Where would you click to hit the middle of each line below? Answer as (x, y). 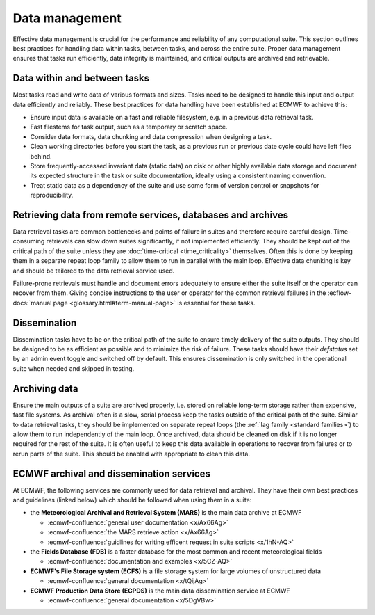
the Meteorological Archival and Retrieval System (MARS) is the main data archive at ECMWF (166, 513)
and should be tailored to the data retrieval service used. (94, 271)
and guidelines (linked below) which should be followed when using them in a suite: (132, 500)
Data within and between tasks (81, 78)
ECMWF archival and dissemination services (112, 473)
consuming (29, 241)
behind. (41, 156)
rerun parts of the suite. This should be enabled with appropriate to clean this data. (131, 454)
